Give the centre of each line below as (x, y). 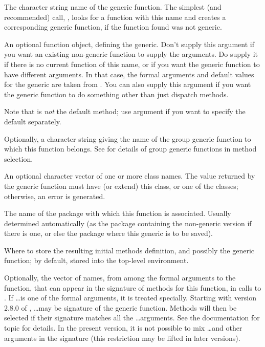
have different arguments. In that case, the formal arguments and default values (129, 74)
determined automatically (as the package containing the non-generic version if (128, 223)
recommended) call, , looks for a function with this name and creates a (115, 17)
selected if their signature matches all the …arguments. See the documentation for (132, 318)
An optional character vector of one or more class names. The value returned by (130, 176)
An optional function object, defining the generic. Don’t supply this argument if (129, 44)
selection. (19, 158)
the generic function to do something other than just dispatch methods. (116, 94)
